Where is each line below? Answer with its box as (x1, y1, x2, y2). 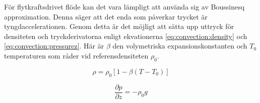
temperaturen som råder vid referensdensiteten (4, 50, 149, 60)
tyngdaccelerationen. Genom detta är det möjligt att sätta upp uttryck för (4, 21, 234, 31)
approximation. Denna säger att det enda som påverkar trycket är (4, 11, 208, 21)
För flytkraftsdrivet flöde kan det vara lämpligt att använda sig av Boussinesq (4, 1, 245, 11)
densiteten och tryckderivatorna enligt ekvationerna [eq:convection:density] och (4, 30, 247, 41)
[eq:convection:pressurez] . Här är (4, 40, 104, 51)
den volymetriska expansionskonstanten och (112, 40, 247, 51)
